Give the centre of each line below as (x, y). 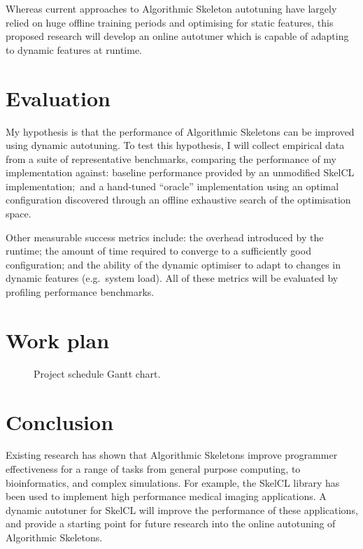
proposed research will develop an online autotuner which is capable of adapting (177, 36)
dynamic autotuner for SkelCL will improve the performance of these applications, (182, 509)
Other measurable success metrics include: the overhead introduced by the (165, 237)
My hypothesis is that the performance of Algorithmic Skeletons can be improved (180, 131)
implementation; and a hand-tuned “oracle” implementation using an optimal (172, 186)
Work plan (58, 340)
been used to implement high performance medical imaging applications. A (166, 496)
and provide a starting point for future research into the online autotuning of (171, 523)
